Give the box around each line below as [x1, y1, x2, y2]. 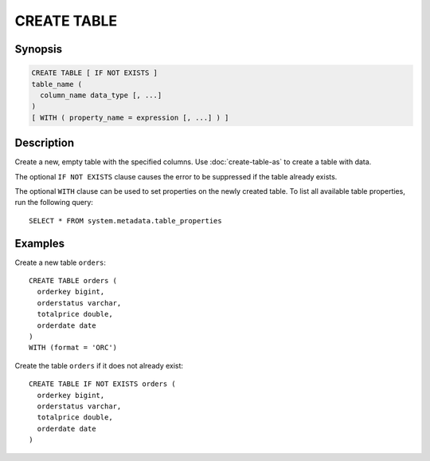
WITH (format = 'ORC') [29, 343, 118, 353]
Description [14, 136, 75, 150]
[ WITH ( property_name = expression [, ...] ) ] [31, 112, 229, 122]
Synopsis [14, 42, 63, 56]
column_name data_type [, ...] [40, 90, 162, 100]
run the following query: [14, 198, 93, 207]
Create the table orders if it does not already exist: [14, 361, 183, 370]
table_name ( [31, 80, 83, 89]
